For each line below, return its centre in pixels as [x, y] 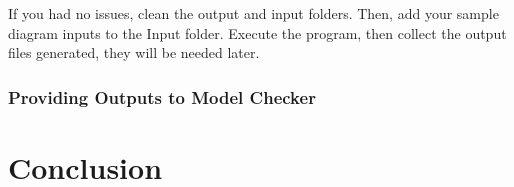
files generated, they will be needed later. [134, 52]
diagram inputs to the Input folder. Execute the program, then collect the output [257, 32]
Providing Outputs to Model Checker [162, 96]
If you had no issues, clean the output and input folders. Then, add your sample [253, 13]
